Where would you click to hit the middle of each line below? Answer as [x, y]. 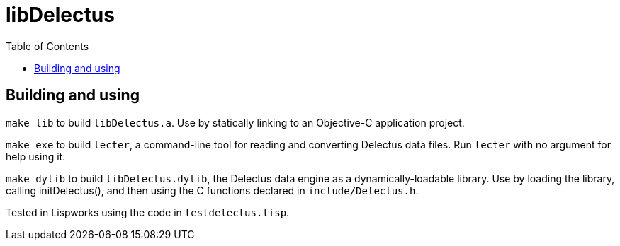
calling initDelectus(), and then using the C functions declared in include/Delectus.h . [212, 190]
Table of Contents [47, 46]
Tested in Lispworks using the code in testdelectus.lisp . [148, 212]
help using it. [36, 156]
